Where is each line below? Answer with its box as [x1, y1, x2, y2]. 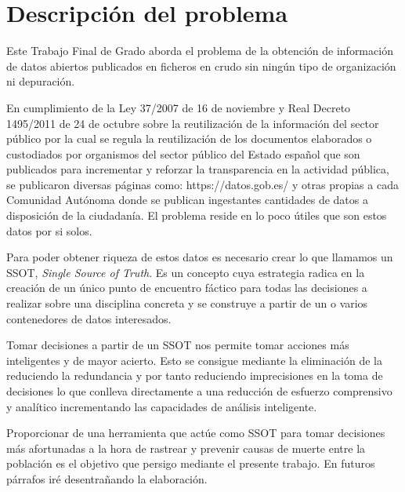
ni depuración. [6, 73, 75, 89]
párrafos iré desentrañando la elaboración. [6, 470, 208, 487]
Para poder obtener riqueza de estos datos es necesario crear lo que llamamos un [6, 249, 393, 265]
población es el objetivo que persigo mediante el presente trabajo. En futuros [6, 455, 375, 472]
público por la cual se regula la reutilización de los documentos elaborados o [6, 130, 372, 147]
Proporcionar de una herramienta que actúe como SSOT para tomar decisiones [6, 425, 385, 441]
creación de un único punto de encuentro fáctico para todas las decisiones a [6, 279, 367, 296]
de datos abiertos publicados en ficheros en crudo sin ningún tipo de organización [6, 57, 396, 74]
